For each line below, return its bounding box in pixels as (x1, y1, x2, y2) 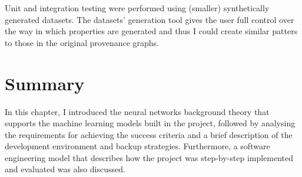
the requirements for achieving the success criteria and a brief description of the (5, 128, 293, 140)
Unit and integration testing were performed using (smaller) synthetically (5, 2, 270, 14)
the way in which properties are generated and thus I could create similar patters (5, 25, 298, 37)
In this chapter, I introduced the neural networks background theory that (5, 105, 270, 117)
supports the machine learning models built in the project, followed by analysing (5, 117, 296, 129)
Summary (5, 71, 85, 95)
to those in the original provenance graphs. (5, 36, 160, 48)
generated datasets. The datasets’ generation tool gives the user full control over (5, 13, 294, 25)
